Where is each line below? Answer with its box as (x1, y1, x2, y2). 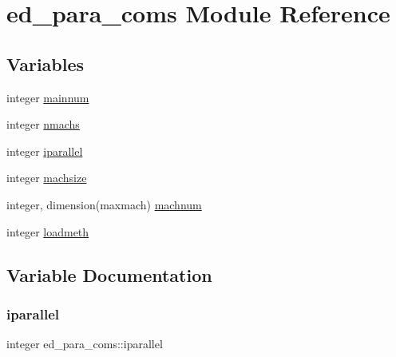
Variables (6, 51, 85, 76)
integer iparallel (6, 142, 83, 159)
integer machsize (6, 169, 87, 186)
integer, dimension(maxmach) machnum (6, 196, 202, 212)
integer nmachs (6, 116, 80, 133)
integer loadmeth (6, 223, 89, 240)
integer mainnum (6, 89, 89, 105)
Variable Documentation (6, 262, 212, 287)
